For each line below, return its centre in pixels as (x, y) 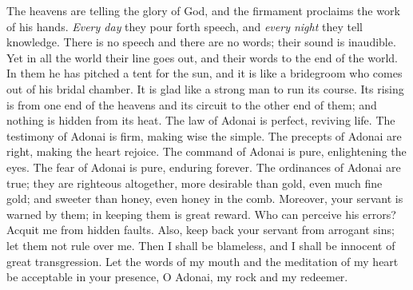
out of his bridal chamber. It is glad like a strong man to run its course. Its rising (205, 88)
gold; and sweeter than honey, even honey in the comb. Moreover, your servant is (205, 199)
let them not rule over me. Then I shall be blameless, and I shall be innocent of (201, 245)
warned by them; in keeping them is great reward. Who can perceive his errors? (201, 214)
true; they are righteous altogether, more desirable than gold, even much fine (195, 183)
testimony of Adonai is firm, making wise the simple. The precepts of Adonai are (204, 135)
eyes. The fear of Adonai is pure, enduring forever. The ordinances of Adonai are (204, 167)
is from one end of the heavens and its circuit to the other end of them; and (192, 104)
